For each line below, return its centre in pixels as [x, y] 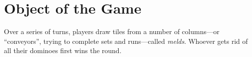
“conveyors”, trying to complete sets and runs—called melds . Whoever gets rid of [126, 41]
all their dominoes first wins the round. [63, 50]
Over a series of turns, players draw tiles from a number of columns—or [112, 31]
